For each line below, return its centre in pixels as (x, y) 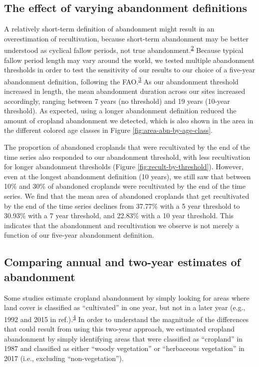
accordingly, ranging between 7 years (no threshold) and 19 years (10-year (117, 101)
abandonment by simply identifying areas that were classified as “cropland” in (124, 338)
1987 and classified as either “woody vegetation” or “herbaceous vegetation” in (124, 348)
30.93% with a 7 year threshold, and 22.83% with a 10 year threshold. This (119, 215)
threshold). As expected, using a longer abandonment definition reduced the (120, 111)
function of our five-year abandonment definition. (79, 235)
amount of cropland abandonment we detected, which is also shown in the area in (129, 120)
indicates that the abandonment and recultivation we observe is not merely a (122, 225)
